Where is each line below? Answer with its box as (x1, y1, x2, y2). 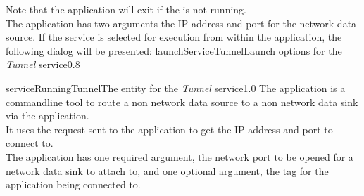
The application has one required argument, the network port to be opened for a (6, 149, 353, 164)
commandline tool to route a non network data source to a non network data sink (6, 94, 358, 109)
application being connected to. (6, 177, 141, 192)
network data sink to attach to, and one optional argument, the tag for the (6, 163, 329, 178)
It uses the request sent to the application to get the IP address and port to (6, 122, 333, 136)
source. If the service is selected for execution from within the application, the (6, 30, 342, 44)
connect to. (6, 136, 54, 150)
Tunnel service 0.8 (6, 57, 80, 72)
